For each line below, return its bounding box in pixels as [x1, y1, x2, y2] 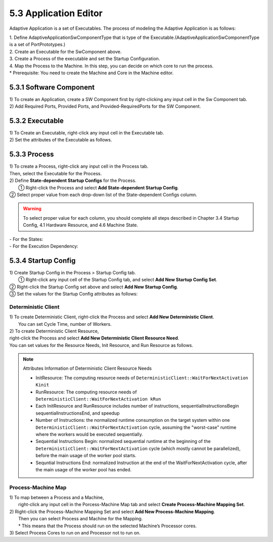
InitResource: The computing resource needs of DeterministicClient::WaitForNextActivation [35, 374, 249, 381]
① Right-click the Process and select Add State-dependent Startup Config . [18, 184, 179, 190]
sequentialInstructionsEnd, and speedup [35, 410, 120, 416]
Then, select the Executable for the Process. [9, 170, 102, 176]
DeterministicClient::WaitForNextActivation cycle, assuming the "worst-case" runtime [35, 424, 237, 430]
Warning [23, 206, 41, 212]
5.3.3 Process [9, 150, 54, 159]
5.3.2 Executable [9, 117, 64, 125]
